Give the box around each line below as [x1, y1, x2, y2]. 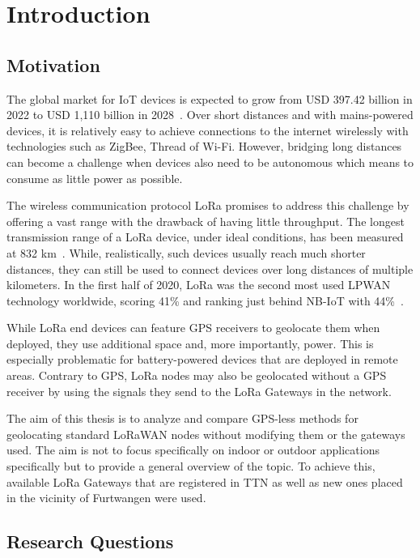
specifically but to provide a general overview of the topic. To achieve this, [6, 458, 375, 475]
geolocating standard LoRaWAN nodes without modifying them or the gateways [6, 425, 405, 442]
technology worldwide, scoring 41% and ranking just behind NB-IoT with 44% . [6, 292, 404, 309]
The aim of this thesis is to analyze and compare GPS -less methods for [6, 410, 358, 427]
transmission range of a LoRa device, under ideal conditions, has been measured [6, 228, 404, 245]
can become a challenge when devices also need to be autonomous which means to [6, 153, 414, 170]
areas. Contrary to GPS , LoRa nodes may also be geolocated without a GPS [6, 367, 387, 384]
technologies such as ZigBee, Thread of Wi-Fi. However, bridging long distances [6, 138, 402, 155]
